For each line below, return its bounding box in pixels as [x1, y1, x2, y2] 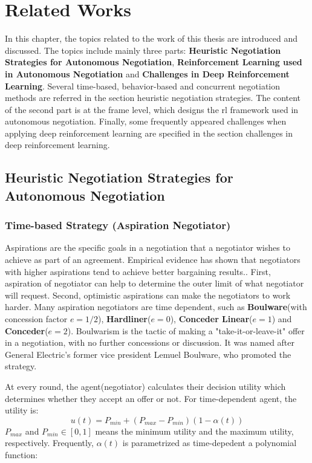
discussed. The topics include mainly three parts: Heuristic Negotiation [5, 44, 281, 56]
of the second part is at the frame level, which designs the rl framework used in [5, 103, 299, 115]
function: [5, 448, 38, 461]
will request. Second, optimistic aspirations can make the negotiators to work [5, 288, 291, 301]
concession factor [5, 312, 68, 325]
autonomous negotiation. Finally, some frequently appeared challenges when [5, 115, 287, 128]
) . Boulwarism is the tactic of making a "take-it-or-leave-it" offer [67, 324, 305, 337]
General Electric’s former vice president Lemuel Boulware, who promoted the [5, 348, 291, 360]
